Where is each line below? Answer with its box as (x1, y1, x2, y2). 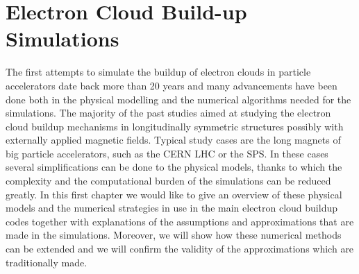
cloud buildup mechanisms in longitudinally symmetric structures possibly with (6, 119, 344, 133)
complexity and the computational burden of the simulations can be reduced (6, 173, 331, 188)
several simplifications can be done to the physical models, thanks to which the (6, 160, 342, 174)
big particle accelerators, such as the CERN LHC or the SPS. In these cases (6, 146, 328, 160)
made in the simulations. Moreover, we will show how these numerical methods (6, 228, 342, 242)
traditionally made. (6, 255, 87, 269)
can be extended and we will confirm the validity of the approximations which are (6, 241, 354, 256)
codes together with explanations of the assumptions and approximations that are (6, 214, 354, 228)
